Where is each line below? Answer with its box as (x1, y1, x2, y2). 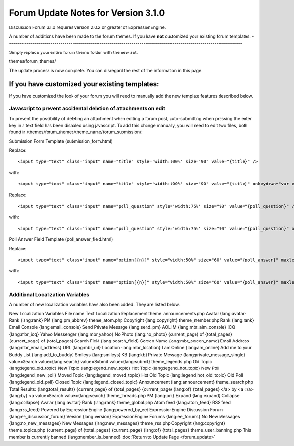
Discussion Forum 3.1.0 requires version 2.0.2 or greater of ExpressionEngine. (9, 25, 166, 30)
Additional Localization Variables (9, 291, 90, 298)
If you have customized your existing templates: (9, 80, 159, 88)
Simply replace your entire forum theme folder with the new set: (9, 49, 138, 55)
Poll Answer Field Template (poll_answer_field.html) (9, 236, 113, 242)
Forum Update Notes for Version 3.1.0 (9, 7, 165, 18)
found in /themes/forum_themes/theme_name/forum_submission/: (9, 129, 143, 135)
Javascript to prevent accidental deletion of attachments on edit (9, 105, 165, 112)
